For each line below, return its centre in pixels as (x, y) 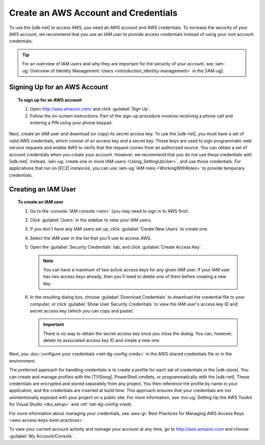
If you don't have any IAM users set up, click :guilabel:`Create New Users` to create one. (119, 229)
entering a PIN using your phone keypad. (71, 123)
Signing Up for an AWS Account (59, 87)
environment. (23, 361)
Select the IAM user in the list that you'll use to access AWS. (91, 238)
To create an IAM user (41, 202)
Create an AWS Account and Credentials (93, 13)
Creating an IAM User (42, 189)
